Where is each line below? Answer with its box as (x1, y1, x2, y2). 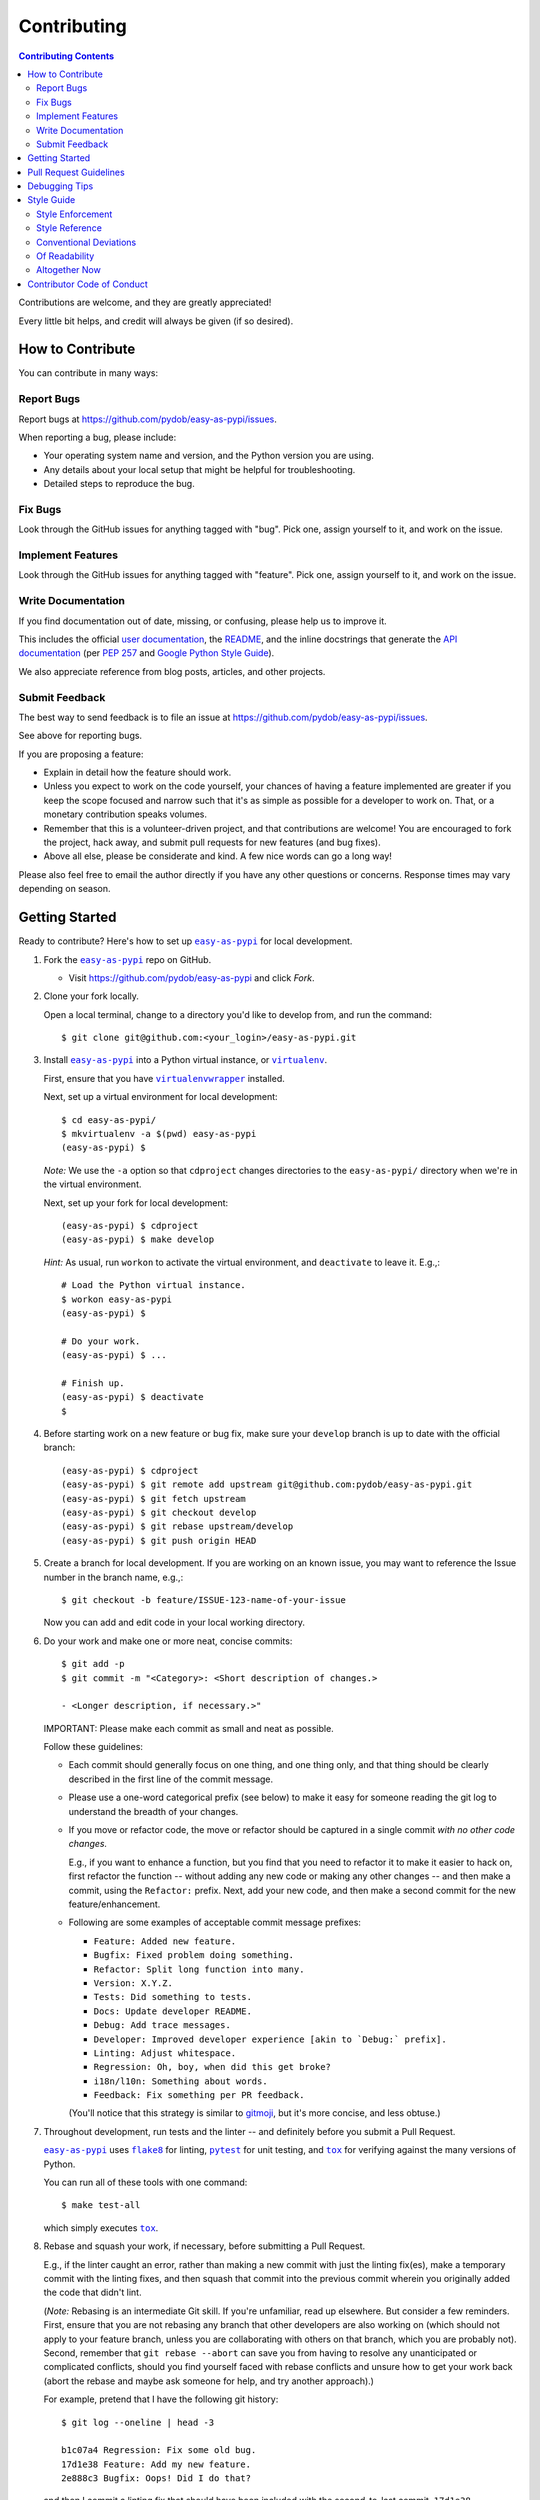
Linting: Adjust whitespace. (93, 2047, 237, 2059)
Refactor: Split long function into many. (93, 1963, 305, 1975)
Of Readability (36, 250, 95, 262)
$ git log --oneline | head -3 (61, 2416, 215, 2428)
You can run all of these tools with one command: (43, 2176, 248, 2189)
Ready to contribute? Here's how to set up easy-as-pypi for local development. (18, 935, 353, 947)
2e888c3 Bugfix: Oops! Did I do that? (61, 2473, 252, 2484)
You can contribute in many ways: (18, 367, 159, 379)
